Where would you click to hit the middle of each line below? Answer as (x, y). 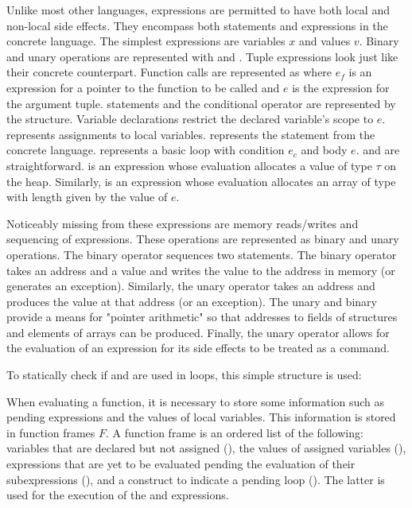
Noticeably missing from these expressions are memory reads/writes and (183, 223)
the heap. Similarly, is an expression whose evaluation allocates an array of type (201, 181)
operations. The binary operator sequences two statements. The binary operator (202, 254)
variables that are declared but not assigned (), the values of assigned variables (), (206, 448)
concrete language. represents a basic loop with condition (146, 150)
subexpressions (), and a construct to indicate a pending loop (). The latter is (196, 479)
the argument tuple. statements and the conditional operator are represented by (201, 103)
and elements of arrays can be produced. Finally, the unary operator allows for (198, 332)
